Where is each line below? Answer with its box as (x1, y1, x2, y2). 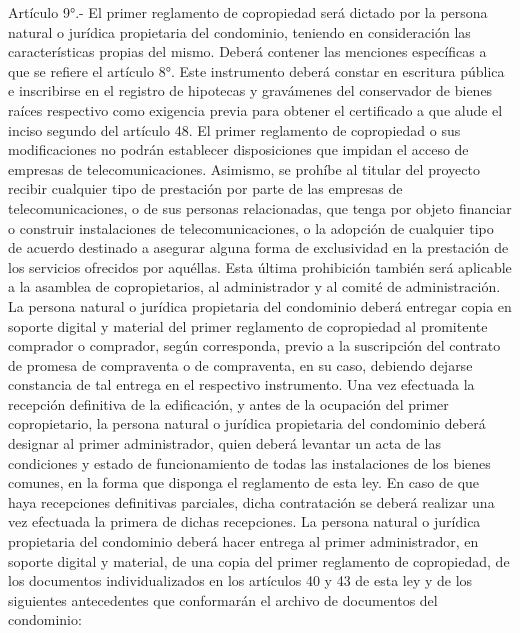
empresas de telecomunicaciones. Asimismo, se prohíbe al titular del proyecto (8, 158, 480, 179)
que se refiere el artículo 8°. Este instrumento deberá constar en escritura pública (8, 60, 505, 81)
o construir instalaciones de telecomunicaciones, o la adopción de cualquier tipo (8, 217, 494, 238)
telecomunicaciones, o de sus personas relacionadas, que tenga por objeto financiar (8, 197, 512, 218)
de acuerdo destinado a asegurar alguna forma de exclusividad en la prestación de (8, 237, 509, 258)
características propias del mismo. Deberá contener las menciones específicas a (8, 41, 487, 62)
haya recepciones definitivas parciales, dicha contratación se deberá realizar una (8, 491, 495, 512)
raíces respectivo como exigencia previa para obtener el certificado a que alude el (8, 99, 503, 120)
